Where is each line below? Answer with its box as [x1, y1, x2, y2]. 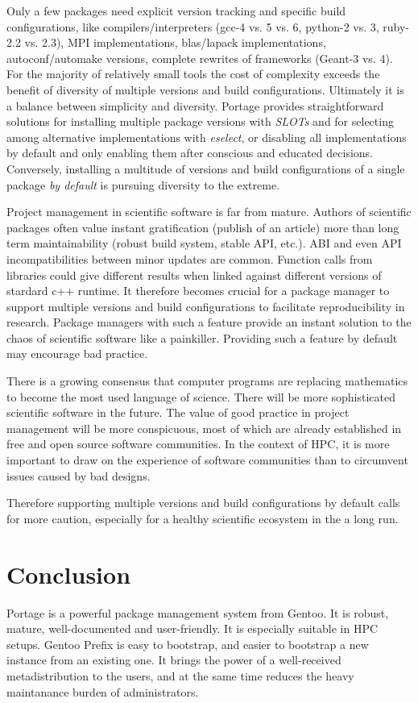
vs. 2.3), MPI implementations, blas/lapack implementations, [24, 34, 326, 51]
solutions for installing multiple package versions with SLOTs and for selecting [6, 113, 394, 130]
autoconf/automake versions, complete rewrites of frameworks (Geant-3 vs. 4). [6, 49, 393, 66]
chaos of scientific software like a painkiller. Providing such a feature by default [6, 329, 398, 346]
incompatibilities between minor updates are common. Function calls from [6, 250, 373, 267]
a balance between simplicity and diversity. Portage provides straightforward [6, 97, 384, 114]
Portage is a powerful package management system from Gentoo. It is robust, [6, 604, 389, 621]
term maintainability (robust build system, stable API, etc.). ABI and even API [6, 235, 402, 252]
